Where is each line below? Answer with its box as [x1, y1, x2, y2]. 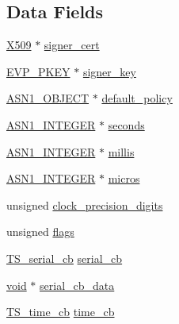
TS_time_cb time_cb [6, 303, 115, 320]
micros [108, 170, 140, 187]
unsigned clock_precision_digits [6, 196, 163, 213]
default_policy [101, 90, 173, 106]
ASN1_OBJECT [6, 90, 89, 106]
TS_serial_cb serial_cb [6, 249, 123, 266]
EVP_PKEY [6, 63, 70, 79]
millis [108, 143, 135, 160]
